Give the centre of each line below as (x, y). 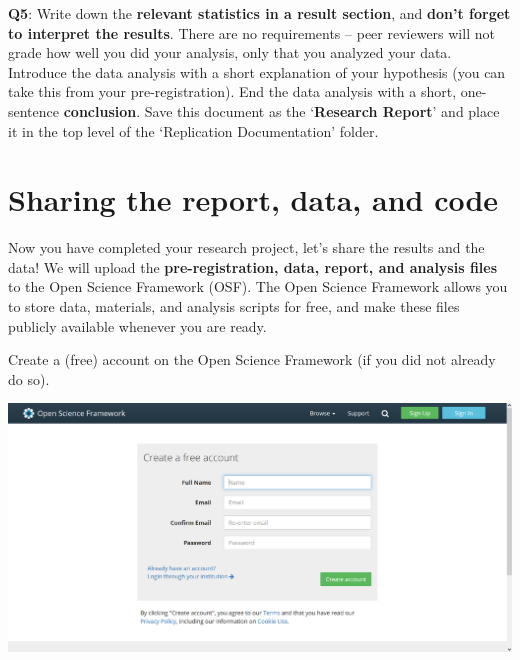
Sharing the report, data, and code (253, 199)
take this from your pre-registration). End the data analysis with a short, (232, 91)
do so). (29, 378)
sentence (34, 110)
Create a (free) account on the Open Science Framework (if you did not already (252, 359)
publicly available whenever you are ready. (137, 325)
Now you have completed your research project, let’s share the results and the (246, 247)
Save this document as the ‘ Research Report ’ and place (322, 110)
